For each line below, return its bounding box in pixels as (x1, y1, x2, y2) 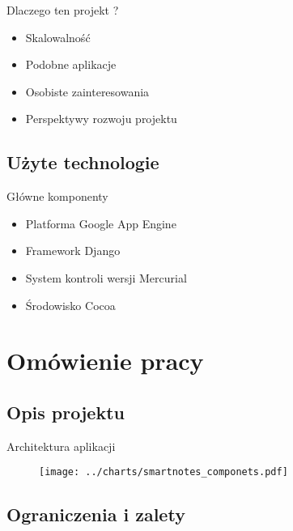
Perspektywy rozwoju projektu (25, 110, 177, 127)
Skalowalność (25, 28, 91, 45)
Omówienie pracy (6, 344, 204, 377)
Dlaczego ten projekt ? (6, 2, 119, 18)
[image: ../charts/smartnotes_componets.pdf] (39, 466, 288, 478)
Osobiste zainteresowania (25, 83, 150, 100)
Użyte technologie (6, 150, 159, 175)
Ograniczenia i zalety (6, 502, 185, 527)
